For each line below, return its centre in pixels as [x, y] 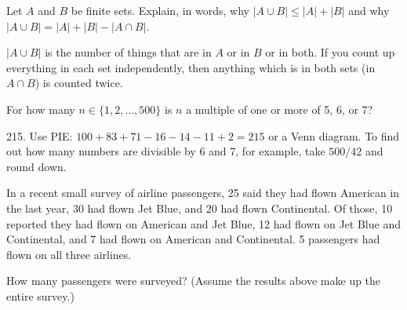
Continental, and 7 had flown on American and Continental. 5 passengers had [193, 239]
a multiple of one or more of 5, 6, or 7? [280, 109]
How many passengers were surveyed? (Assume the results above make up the [194, 281]
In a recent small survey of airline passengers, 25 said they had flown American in [203, 193]
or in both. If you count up [330, 52]
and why [369, 10]
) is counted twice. [79, 83]
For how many [41, 109]
